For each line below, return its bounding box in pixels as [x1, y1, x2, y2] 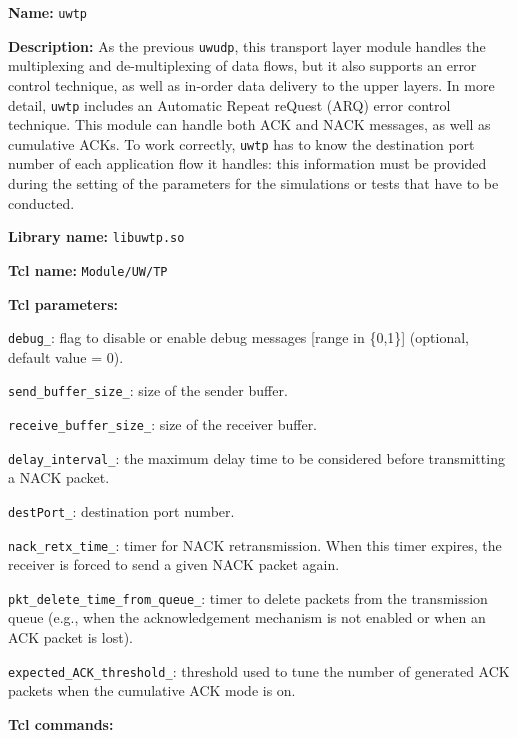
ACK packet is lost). [8, 627, 133, 648]
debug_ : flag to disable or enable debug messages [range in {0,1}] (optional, [8, 327, 470, 348]
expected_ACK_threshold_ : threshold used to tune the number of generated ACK [8, 660, 510, 681]
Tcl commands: [8, 713, 114, 734]
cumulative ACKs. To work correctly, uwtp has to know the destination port [8, 133, 475, 154]
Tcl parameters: [8, 293, 118, 314]
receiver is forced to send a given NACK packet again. [8, 554, 340, 575]
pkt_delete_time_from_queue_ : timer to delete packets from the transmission [8, 587, 488, 608]
